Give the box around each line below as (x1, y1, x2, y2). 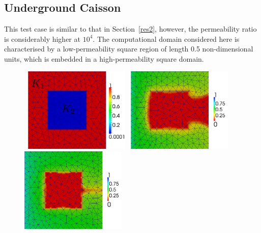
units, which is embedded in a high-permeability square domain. (4, 53, 204, 64)
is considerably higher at (4, 33, 80, 44)
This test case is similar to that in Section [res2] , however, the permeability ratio (4, 23, 257, 34)
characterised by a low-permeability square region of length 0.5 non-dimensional (4, 43, 253, 54)
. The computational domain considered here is (93, 33, 240, 44)
